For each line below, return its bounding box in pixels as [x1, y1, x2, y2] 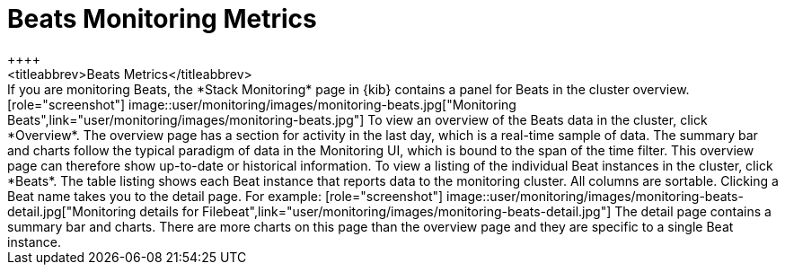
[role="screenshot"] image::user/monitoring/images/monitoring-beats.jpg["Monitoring [7, 96, 516, 112]
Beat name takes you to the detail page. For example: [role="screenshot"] [7, 188, 444, 204]
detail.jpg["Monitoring [7, 203, 137, 219]
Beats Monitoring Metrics [7, 4, 317, 34]
